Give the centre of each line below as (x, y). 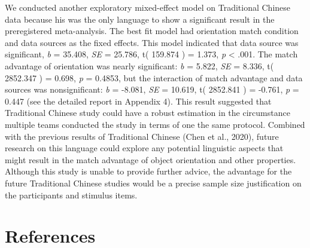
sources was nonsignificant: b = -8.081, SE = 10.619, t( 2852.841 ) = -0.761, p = (152, 89)
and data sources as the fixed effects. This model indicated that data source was (152, 42)
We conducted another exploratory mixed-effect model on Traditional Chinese (148, 7)
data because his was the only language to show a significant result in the (140, 19)
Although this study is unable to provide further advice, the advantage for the (148, 171)
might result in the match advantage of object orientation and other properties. (151, 159)
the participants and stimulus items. (71, 195)
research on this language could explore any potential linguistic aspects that (144, 148)
